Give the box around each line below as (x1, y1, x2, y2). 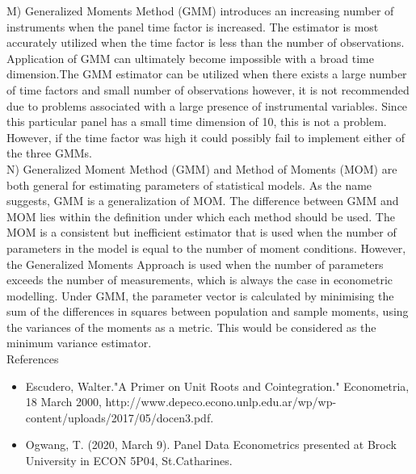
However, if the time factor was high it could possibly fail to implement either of (6, 128, 405, 145)
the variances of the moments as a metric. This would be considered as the (6, 318, 376, 335)
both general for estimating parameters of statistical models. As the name (6, 176, 372, 193)
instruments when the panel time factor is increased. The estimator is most (6, 18, 379, 35)
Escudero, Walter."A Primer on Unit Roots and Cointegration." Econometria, (25, 377, 410, 394)
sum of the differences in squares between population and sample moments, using (6, 303, 409, 320)
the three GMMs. (6, 145, 92, 161)
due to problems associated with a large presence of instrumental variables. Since (6, 97, 408, 114)
